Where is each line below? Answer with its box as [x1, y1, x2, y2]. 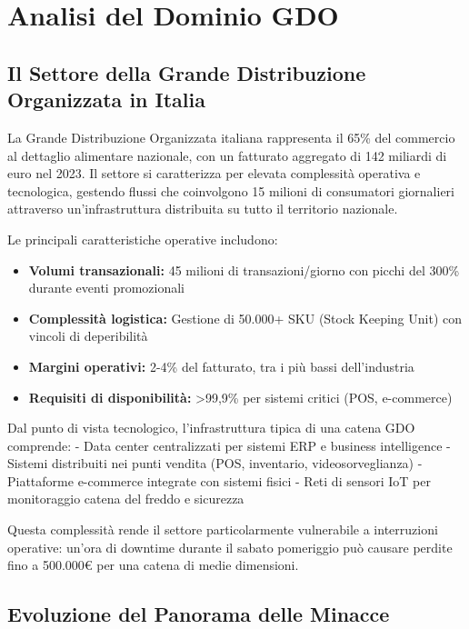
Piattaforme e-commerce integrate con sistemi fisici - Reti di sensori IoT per [7, 471, 431, 490]
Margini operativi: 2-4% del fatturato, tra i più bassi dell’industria [28, 356, 414, 375]
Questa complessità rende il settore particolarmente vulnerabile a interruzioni [7, 520, 438, 539]
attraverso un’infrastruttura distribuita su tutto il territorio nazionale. [7, 199, 398, 218]
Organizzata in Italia [7, 85, 205, 114]
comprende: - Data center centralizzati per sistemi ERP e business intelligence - [7, 435, 451, 454]
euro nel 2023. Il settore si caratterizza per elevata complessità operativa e [7, 164, 421, 183]
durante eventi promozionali [28, 278, 185, 297]
